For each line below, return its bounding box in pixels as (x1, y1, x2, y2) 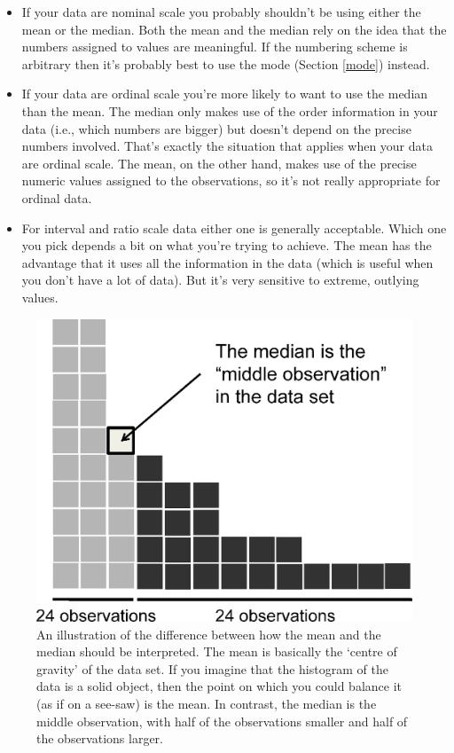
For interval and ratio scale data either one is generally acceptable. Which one (21, 218, 447, 237)
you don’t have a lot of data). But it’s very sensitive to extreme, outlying (21, 271, 419, 289)
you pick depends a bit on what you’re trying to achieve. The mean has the (21, 236, 432, 255)
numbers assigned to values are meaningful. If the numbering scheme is (21, 37, 408, 56)
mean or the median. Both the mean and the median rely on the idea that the (21, 20, 447, 38)
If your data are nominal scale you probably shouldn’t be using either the (21, 3, 421, 20)
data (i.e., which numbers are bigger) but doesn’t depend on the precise (21, 119, 411, 137)
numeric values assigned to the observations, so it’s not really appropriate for (21, 171, 441, 190)
